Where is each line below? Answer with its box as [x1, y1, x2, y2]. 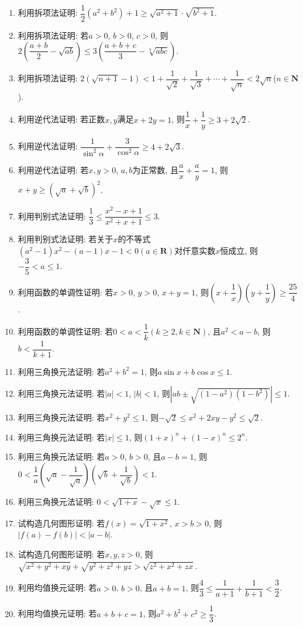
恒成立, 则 [220, 244, 258, 256]
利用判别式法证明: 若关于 [18, 233, 113, 245]
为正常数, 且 [132, 164, 178, 176]
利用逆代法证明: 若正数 [18, 113, 105, 125]
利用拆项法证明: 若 [18, 29, 89, 42]
